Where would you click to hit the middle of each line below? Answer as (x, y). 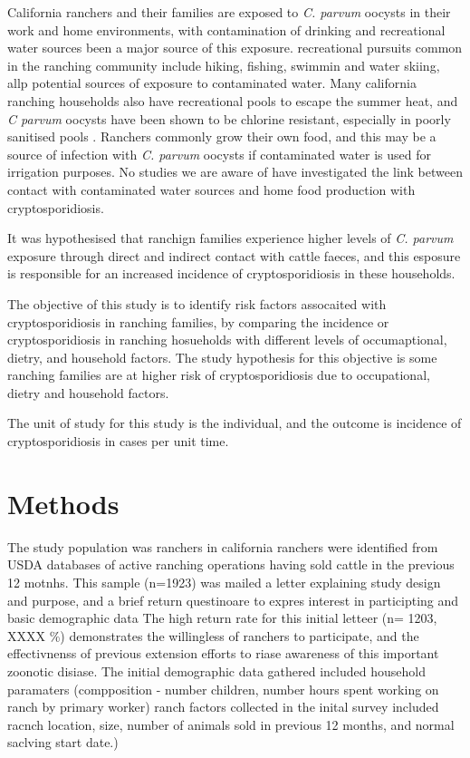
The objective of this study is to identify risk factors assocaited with (197, 303)
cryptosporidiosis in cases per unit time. (118, 441)
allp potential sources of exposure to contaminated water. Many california (212, 83)
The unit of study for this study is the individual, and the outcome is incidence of (235, 423)
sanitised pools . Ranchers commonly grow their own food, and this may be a (222, 136)
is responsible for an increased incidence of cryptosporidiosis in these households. (231, 273)
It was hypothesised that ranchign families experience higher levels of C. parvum (230, 238)
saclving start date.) (63, 742)
